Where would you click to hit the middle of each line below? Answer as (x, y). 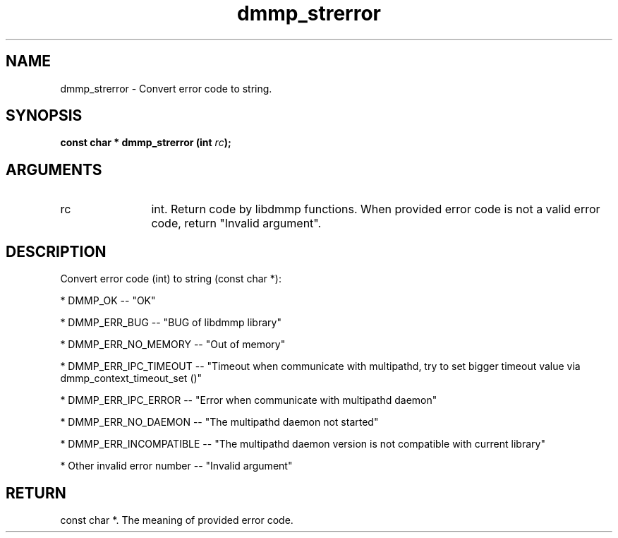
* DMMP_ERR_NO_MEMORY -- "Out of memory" (173, 345)
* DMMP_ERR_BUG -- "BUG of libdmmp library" (171, 323)
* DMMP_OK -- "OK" (108, 301)
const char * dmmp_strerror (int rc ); (146, 143)
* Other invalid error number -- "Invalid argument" (176, 466)
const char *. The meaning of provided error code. (177, 520)
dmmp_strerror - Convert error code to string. (166, 88)
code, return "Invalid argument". (236, 223)
